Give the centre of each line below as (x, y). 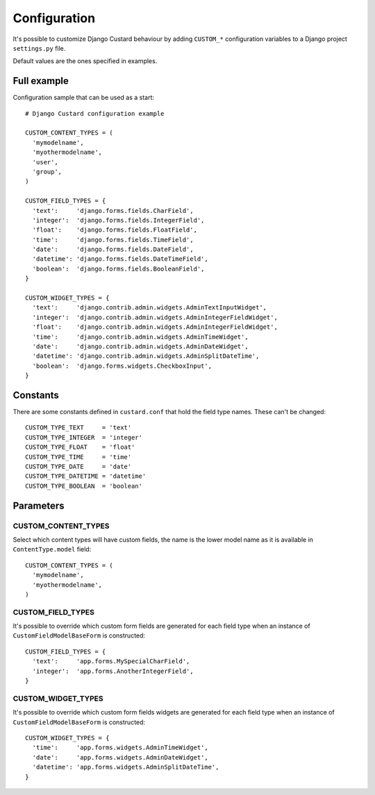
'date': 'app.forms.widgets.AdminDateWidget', (120, 757)
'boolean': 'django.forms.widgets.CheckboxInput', (122, 366)
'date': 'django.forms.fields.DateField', (113, 249)
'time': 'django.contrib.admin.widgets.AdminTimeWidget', (141, 337)
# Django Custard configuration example (95, 113)
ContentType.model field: (52, 549)
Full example (41, 81)
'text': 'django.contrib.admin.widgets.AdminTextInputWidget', (150, 308)
